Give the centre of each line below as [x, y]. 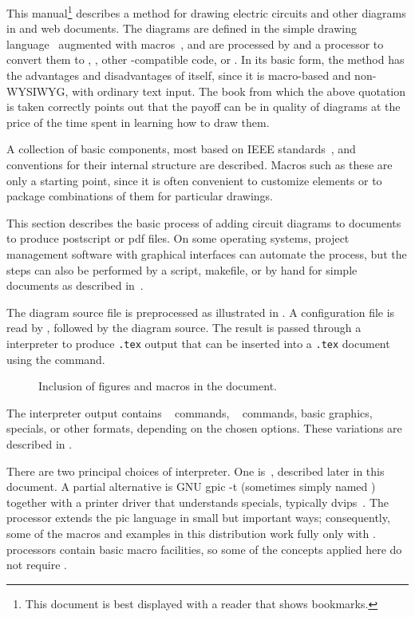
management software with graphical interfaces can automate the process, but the [207, 253]
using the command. [56, 359]
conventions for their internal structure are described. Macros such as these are [200, 164]
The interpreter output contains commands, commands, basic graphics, [190, 412]
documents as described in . [75, 285]
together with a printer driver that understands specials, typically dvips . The [198, 502]
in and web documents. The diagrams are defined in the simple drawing [182, 28]
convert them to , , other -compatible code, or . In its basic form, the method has [206, 59]
